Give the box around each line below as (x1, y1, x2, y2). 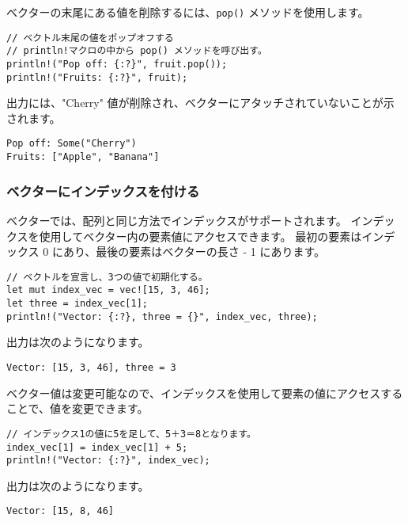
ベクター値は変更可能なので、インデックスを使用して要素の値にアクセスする (6, 384, 403, 401)
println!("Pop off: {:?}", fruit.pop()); (6, 58, 228, 70)
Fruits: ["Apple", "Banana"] (6, 151, 160, 163)
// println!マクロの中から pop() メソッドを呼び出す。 (6, 45, 267, 57)
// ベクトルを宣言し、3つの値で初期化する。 (6, 271, 208, 283)
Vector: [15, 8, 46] (6, 505, 115, 517)
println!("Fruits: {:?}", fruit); (6, 71, 188, 83)
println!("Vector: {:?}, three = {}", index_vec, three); (6, 311, 318, 322)
